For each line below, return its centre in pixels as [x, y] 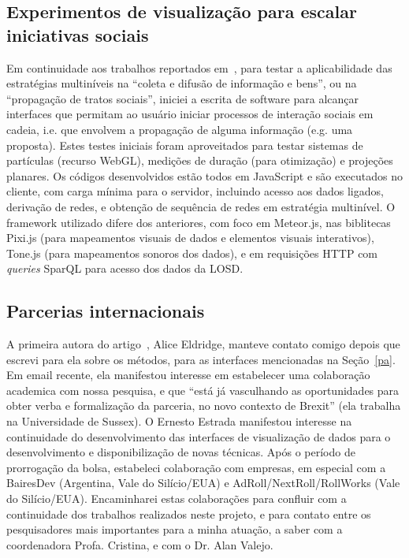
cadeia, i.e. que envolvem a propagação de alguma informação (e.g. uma [180, 129]
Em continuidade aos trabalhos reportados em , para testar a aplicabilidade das [199, 67]
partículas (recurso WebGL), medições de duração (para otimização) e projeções [200, 160]
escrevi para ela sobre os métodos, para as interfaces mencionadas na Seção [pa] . [201, 359]
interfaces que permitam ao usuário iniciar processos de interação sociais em [190, 114]
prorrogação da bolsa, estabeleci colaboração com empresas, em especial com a [196, 467]
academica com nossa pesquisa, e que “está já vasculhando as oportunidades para [203, 390]
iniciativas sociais [78, 34]
